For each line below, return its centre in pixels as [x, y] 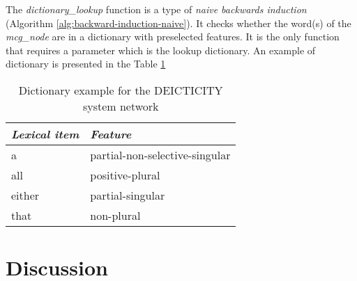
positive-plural [125, 175]
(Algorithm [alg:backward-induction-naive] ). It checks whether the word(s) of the [178, 23]
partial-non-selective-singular [160, 154]
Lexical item [45, 134]
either [25, 195]
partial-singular [128, 195]
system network [121, 106]
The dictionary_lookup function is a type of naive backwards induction [156, 9]
